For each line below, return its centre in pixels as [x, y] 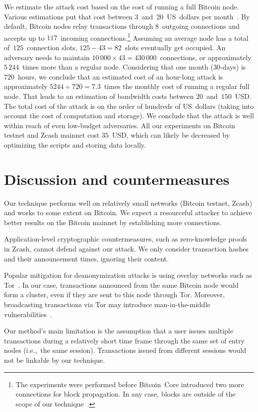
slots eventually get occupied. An [175, 47]
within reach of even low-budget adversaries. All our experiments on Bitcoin [120, 125]
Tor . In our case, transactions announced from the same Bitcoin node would [121, 285]
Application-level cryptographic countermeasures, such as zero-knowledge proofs [126, 239]
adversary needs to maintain [47, 57]
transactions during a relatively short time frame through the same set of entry [124, 340]
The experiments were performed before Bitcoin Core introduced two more [130, 384]
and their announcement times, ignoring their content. [86, 258]
